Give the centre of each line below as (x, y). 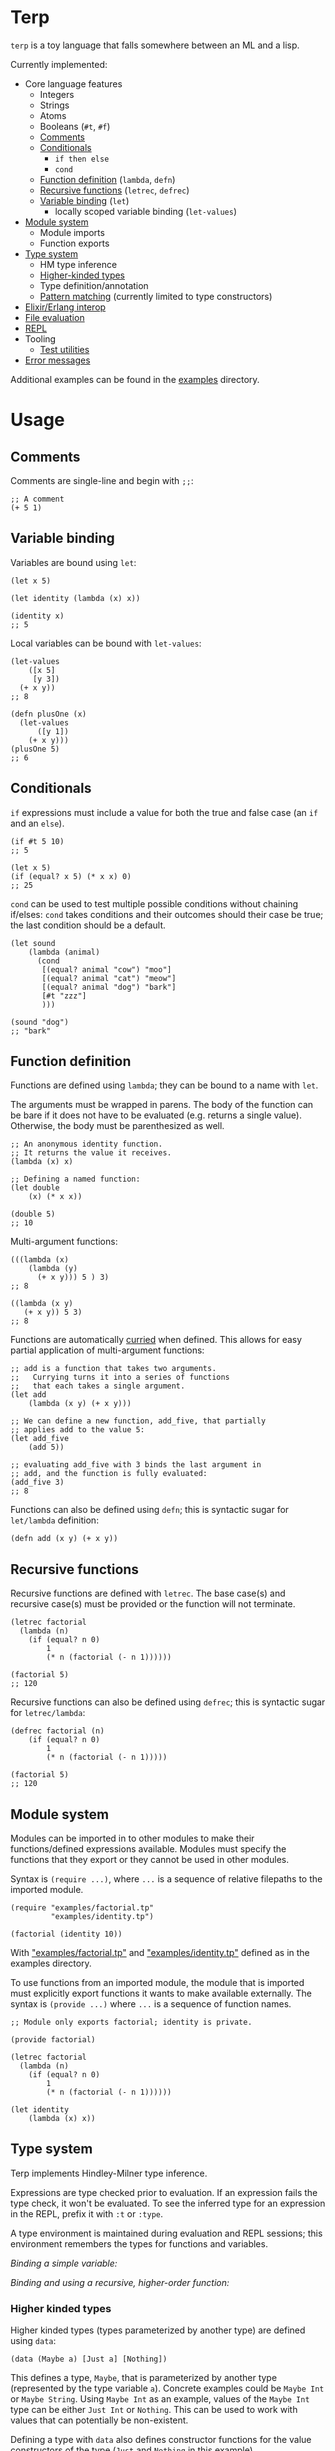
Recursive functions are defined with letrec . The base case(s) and (148, 1593)
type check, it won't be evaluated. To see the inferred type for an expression (168, 2203)
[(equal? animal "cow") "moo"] (106, 969)
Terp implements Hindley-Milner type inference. (109, 2173)
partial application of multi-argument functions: (107, 1350)
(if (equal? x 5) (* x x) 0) (71, 876)
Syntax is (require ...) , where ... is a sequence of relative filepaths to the (166, 1879)
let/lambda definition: (55, 1520)
